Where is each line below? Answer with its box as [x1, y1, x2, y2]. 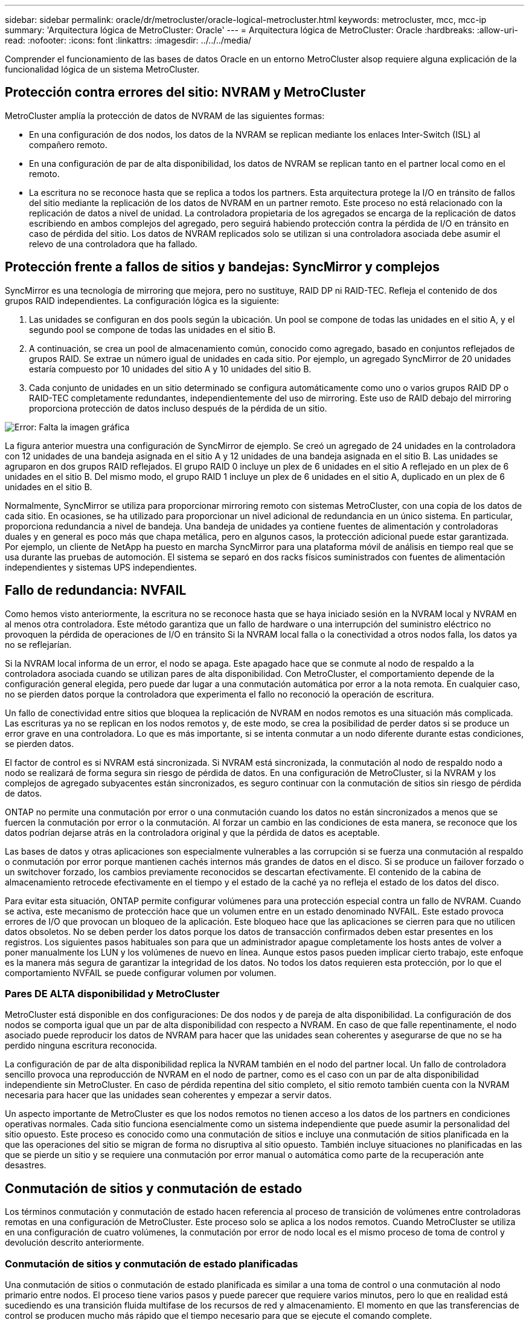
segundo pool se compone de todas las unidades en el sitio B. [29, 324, 276, 335]
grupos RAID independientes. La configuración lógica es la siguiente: [5, 295, 280, 306]
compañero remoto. [29, 139, 107, 150]
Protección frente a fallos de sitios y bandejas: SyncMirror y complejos [5, 259, 440, 275]
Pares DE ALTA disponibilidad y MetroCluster [5, 987, 220, 1000]
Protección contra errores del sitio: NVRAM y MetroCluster [5, 85, 366, 100]
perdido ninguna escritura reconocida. [5, 1040, 157, 1051]
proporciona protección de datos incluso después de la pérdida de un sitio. [29, 403, 327, 413]
